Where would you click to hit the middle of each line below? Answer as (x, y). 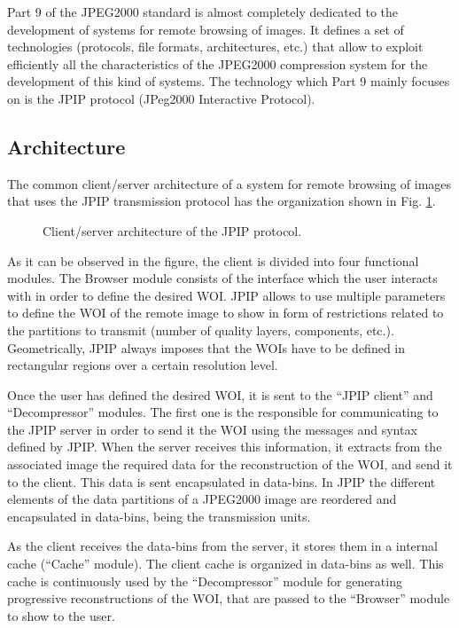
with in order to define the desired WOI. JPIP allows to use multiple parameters (226, 295)
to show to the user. (61, 615)
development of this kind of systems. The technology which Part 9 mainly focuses (229, 81)
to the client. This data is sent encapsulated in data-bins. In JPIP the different (222, 481)
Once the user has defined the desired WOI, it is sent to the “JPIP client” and (220, 394)
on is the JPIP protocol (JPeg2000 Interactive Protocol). (161, 98)
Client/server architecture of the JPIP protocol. (172, 230)
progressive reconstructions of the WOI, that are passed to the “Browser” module (229, 598)
